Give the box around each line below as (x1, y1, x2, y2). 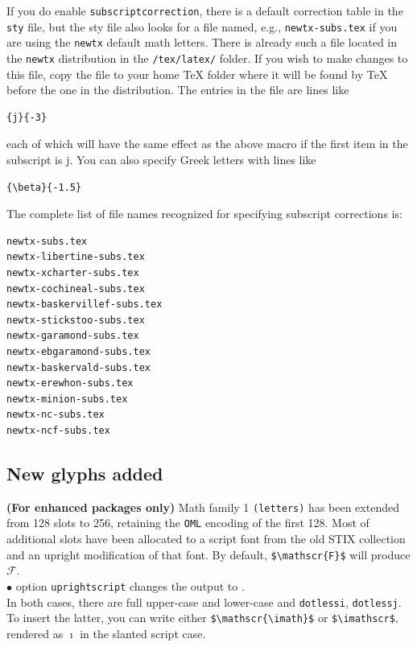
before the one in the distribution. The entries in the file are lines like (6, 81, 349, 98)
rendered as (6, 624, 64, 641)
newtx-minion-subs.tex (6, 393, 128, 405)
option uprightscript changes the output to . (15, 577, 245, 594)
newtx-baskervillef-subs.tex (6, 299, 163, 311)
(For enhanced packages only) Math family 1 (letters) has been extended (6, 498, 399, 515)
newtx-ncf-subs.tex (6, 424, 110, 436)
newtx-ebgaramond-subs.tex (6, 345, 151, 357)
